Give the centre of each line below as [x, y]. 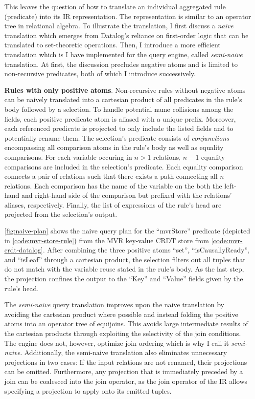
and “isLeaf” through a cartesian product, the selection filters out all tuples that [125, 259]
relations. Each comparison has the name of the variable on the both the [113, 185]
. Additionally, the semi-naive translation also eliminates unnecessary [124, 352]
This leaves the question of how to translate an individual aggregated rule [115, 6]
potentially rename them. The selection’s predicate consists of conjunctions [117, 137]
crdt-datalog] [24, 250]
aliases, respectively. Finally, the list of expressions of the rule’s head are [113, 204]
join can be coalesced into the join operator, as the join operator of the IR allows [126, 381]
